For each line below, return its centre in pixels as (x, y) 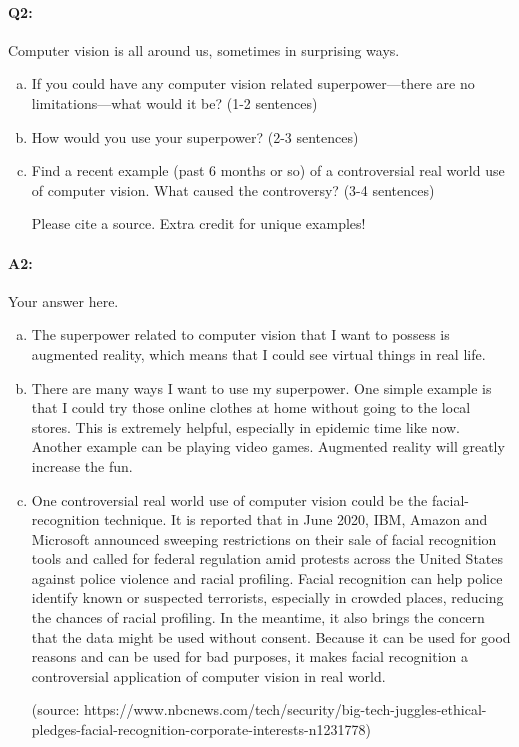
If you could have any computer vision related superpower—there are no (253, 83)
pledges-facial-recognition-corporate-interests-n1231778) (201, 729)
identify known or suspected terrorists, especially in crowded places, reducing (267, 597)
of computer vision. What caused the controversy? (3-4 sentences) (233, 189)
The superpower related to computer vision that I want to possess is (240, 334)
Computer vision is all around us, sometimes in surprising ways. (204, 49)
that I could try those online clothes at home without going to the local (251, 407)
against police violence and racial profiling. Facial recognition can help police (267, 577)
